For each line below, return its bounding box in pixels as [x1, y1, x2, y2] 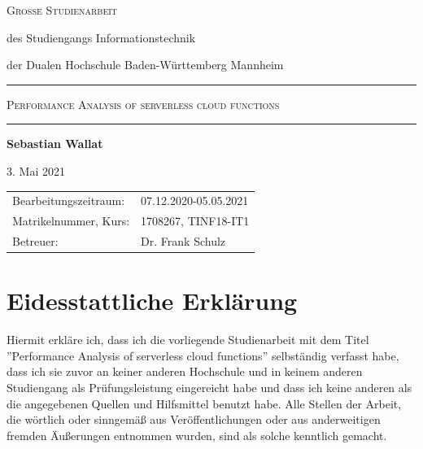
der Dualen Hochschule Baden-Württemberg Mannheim [7, 56, 284, 73]
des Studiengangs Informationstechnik [7, 28, 196, 46]
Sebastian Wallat [7, 135, 103, 152]
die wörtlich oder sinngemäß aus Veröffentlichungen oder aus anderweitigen [7, 411, 381, 428]
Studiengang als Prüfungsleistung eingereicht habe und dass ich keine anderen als [7, 379, 412, 395]
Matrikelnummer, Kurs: [12, 212, 130, 229]
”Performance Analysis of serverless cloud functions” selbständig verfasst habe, [7, 347, 399, 364]
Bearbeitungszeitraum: [12, 192, 125, 209]
